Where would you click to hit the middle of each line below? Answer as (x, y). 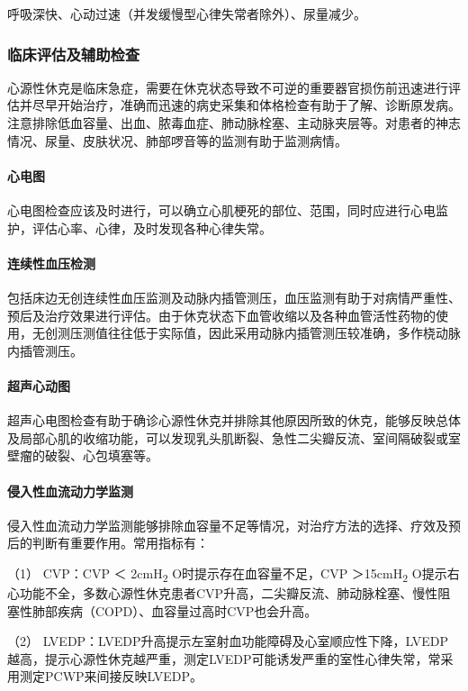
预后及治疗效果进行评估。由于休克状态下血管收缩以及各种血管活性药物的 (221, 315)
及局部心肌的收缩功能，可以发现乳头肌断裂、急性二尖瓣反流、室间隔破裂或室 (234, 437)
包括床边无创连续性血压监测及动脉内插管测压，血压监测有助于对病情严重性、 (234, 297)
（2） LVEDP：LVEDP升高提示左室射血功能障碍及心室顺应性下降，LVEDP (228, 641)
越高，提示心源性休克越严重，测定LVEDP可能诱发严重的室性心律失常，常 (224, 658)
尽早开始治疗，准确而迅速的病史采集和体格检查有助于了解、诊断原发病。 (246, 105)
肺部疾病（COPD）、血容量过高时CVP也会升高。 (175, 610)
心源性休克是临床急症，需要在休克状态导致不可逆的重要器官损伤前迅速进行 (228, 87)
